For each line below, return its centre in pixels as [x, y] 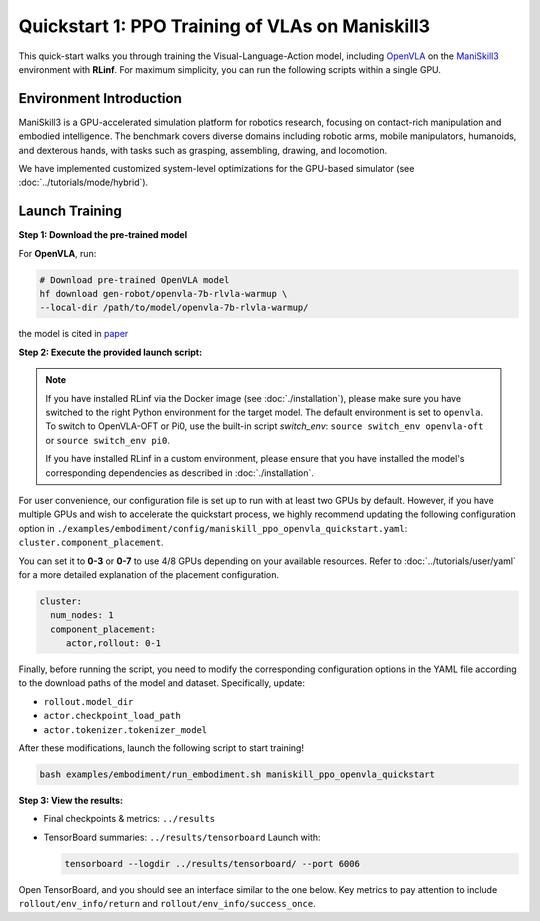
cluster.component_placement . [91, 542]
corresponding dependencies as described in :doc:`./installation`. [180, 472]
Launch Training [70, 211]
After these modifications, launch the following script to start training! [161, 748]
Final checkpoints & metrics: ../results [129, 819]
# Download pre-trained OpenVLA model [134, 279]
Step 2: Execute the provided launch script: [110, 352]
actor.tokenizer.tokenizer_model [125, 729]
